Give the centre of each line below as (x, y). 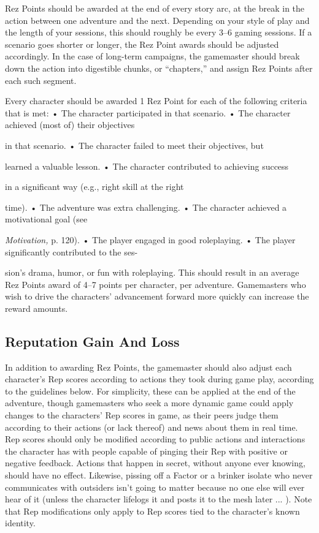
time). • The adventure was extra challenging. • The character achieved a (146, 207)
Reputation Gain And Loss (92, 341)
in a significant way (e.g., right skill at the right (94, 187)
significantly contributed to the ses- (71, 251)
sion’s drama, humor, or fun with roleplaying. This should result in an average (152, 272)
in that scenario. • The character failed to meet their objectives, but (134, 145)
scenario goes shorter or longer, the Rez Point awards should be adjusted (142, 44)
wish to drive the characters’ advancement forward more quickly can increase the (157, 296)
